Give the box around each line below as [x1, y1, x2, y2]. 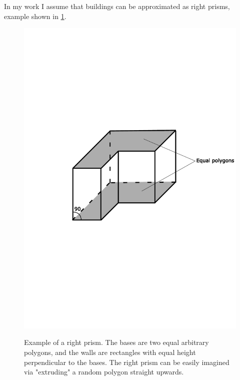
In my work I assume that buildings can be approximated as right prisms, [4, 1, 230, 11]
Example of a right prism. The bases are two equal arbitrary [24, 337, 209, 347]
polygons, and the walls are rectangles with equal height [24, 347, 196, 357]
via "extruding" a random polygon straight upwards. [24, 366, 184, 377]
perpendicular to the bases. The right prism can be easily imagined [24, 356, 229, 367]
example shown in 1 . [4, 11, 66, 21]
